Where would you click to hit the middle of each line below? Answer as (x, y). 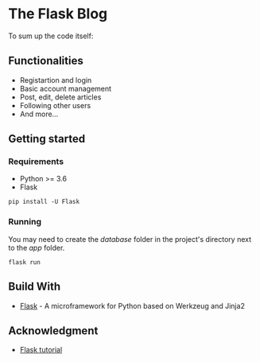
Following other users (55, 105)
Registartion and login (56, 80)
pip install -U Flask (44, 202)
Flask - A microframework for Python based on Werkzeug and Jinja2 (132, 306)
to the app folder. (37, 247)
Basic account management (66, 88)
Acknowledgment (53, 331)
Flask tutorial (41, 350)
